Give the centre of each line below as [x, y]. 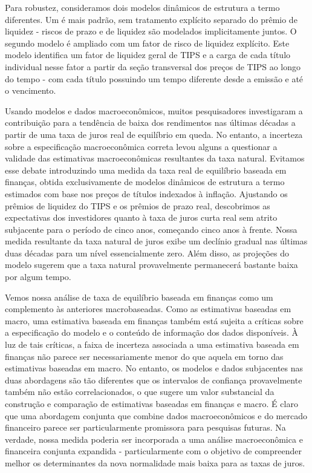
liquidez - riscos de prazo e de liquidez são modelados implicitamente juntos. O [151, 31]
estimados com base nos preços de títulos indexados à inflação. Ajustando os [146, 193]
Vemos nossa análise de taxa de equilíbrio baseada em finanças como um [139, 297]
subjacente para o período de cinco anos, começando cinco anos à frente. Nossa [151, 229]
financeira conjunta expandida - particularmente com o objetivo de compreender [153, 451]
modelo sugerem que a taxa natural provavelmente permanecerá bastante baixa [151, 265]
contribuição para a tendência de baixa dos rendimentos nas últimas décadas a [150, 122]
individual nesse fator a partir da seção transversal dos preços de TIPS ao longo [153, 66]
